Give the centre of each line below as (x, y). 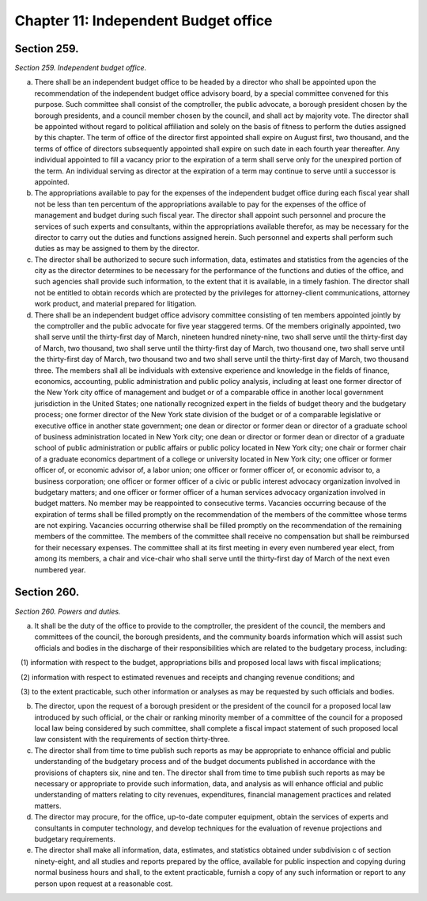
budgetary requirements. (75, 838)
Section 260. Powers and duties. (68, 611)
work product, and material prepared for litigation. (115, 304)
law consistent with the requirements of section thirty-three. (132, 739)
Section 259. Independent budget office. (81, 68)
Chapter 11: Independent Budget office (144, 21)
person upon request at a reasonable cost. (104, 884)
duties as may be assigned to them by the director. (117, 249)
